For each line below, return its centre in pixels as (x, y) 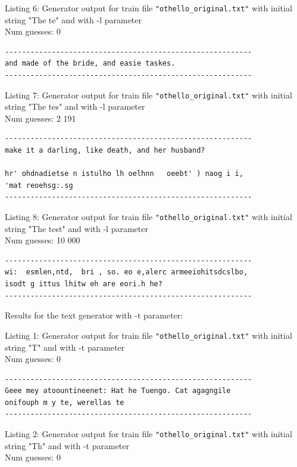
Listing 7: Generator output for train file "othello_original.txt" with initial (148, 95)
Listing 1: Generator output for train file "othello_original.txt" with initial (148, 335)
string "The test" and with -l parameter (76, 228)
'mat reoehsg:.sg (39, 185)
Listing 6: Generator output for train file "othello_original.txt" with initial (148, 8)
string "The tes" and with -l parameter (75, 106)
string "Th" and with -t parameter (67, 445)
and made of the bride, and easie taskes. (90, 64)
